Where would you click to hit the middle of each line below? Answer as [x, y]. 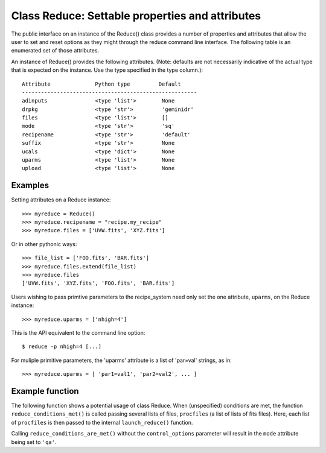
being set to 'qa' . [34, 442]
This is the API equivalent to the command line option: [78, 333]
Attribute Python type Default [101, 84]
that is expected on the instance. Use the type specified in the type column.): [107, 70]
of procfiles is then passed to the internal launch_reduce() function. [102, 422]
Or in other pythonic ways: [44, 244]
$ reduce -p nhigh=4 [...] [62, 347]
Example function [45, 391]
